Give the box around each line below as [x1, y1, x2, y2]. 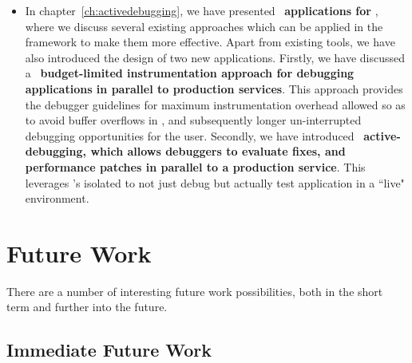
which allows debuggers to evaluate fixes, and [90, 143, 346, 160]
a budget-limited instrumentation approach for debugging [25, 65, 355, 81]
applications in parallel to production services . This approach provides [25, 80, 403, 97]
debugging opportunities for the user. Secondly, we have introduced [25, 127, 355, 144]
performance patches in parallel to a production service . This [25, 158, 366, 175]
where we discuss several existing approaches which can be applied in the [25, 18, 383, 34]
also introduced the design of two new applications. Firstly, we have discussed [25, 49, 406, 65]
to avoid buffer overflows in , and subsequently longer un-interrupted [25, 112, 362, 128]
